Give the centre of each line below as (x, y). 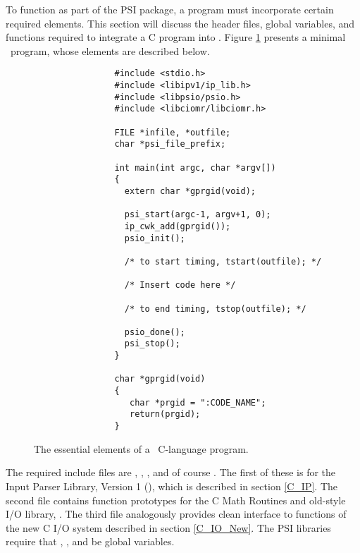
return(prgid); (165, 414)
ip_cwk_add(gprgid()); (178, 226)
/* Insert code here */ (180, 285)
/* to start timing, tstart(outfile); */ (223, 261)
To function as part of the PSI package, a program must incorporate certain (170, 9)
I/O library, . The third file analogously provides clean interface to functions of (176, 514)
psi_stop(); (152, 344)
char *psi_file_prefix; (170, 144)
